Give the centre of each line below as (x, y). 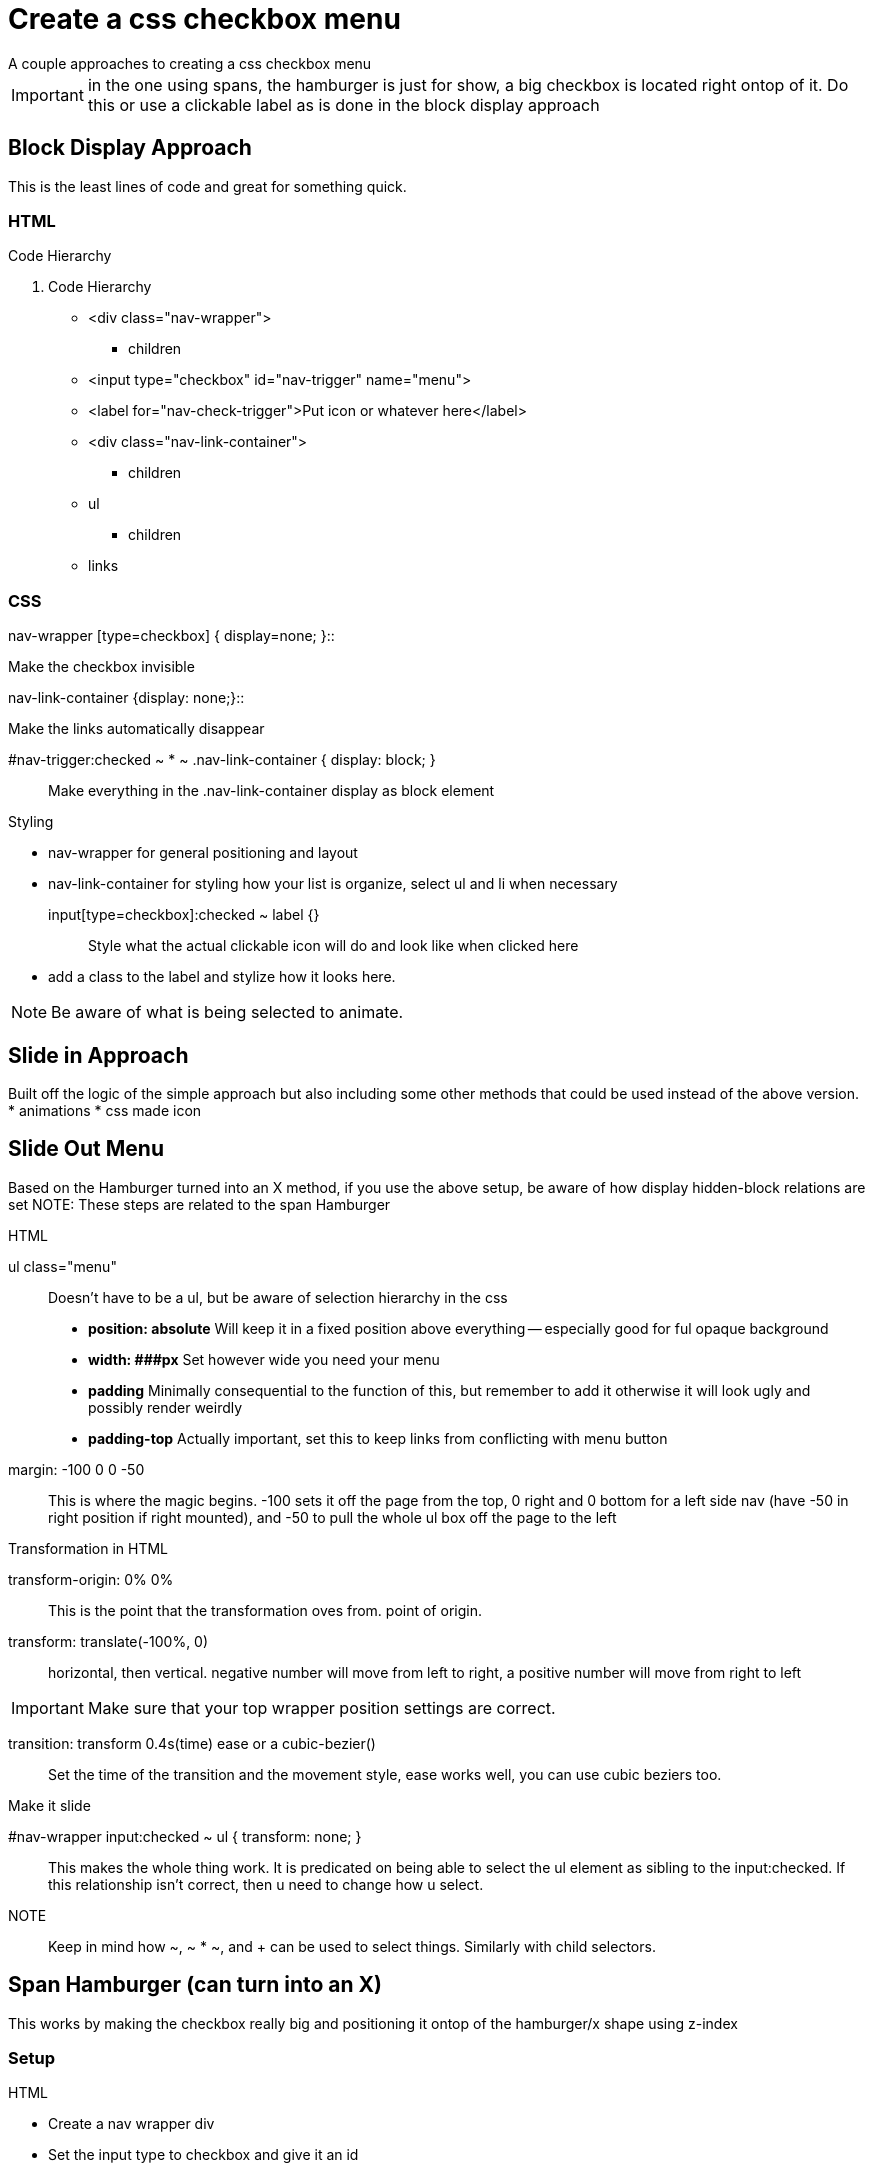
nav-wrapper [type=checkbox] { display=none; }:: (171, 636)
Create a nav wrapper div (131, 2124)
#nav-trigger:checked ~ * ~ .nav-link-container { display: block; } (222, 760)
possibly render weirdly (165, 1407)
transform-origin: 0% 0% (91, 1579)
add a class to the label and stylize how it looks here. (222, 977)
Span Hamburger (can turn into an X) (195, 1985)
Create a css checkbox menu (204, 19)
